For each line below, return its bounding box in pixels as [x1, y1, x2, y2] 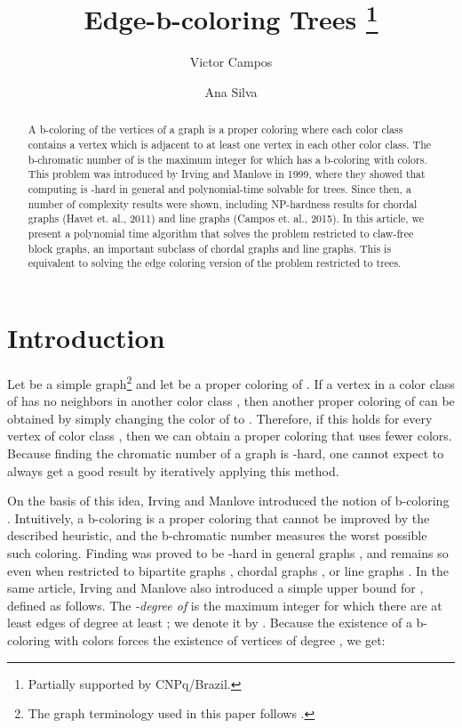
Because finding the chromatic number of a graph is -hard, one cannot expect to [7, 443, 444, 462]
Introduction [7, 320, 165, 355]
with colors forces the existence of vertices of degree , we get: [53, 630, 386, 649]
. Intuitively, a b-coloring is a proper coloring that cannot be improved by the [7, 508, 430, 527]
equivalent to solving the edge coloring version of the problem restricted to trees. [28, 255, 402, 271]
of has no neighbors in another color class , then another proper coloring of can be [7, 392, 455, 410]
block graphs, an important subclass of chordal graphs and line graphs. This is [28, 240, 392, 255]
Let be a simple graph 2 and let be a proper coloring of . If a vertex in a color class [7, 371, 455, 392]
